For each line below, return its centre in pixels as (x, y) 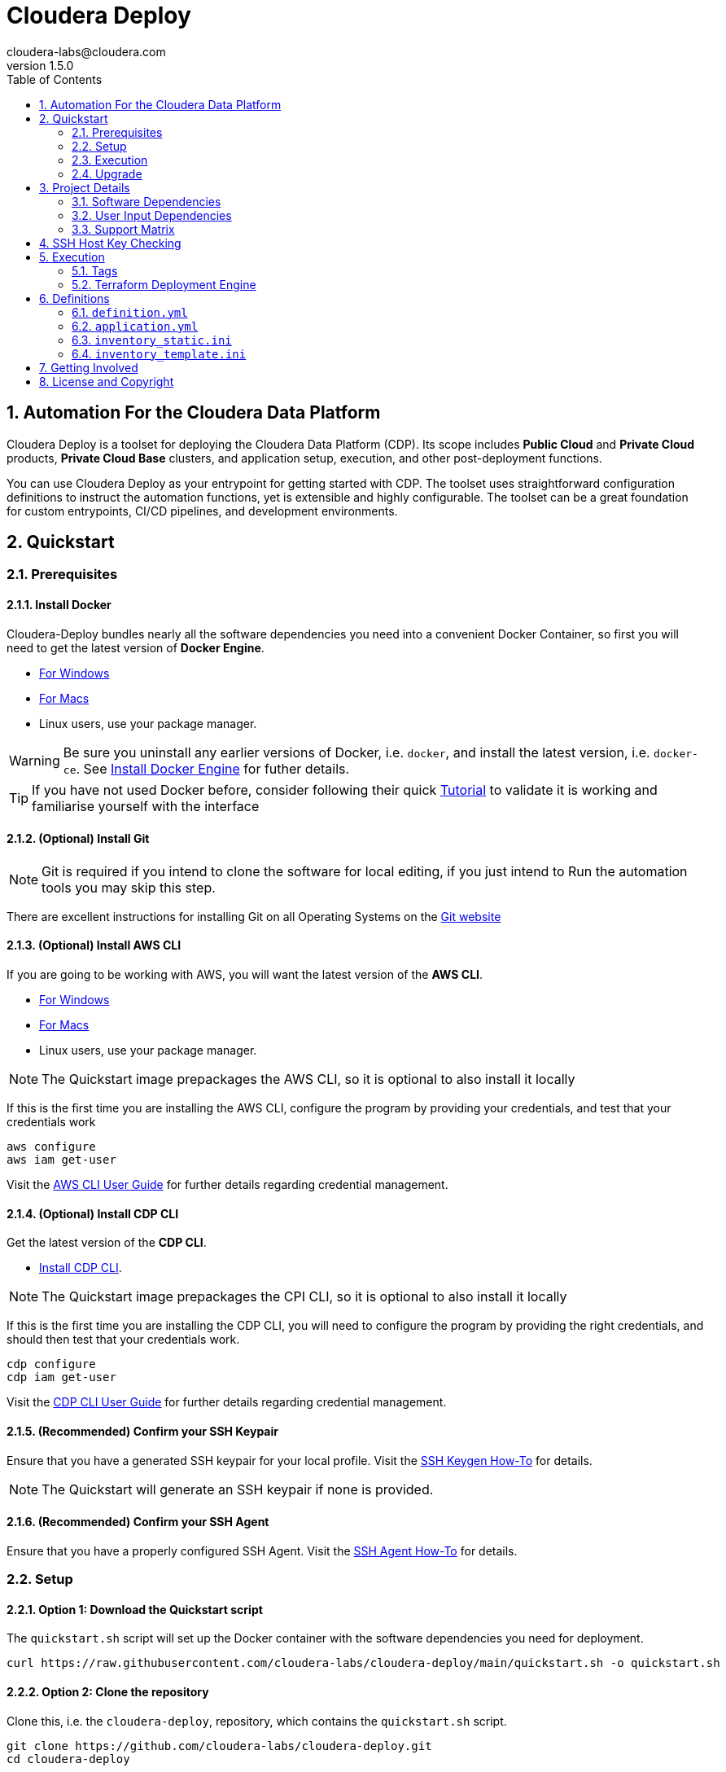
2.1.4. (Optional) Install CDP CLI (93, 1213)
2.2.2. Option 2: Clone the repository (108, 1691)
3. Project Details (85, 187)
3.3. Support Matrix (123, 229)
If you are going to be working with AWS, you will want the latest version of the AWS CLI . (245, 975)
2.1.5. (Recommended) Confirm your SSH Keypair (142, 1431)
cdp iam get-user (61, 1377)
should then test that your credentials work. (123, 1340)
